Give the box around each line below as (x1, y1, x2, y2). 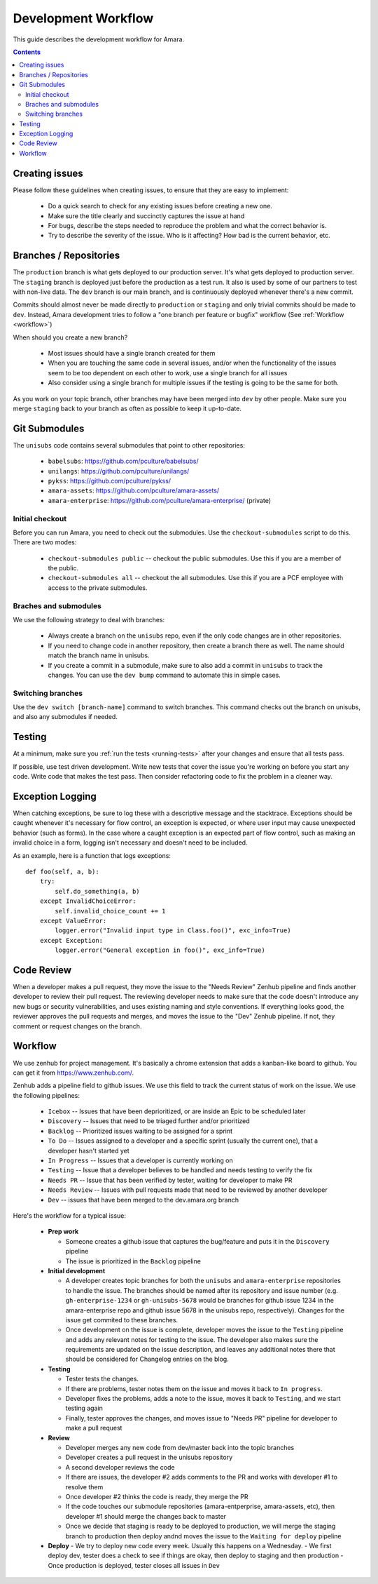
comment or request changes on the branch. (13, 1021, 142, 1031)
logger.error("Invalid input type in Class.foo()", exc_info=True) (55, 927, 291, 934)
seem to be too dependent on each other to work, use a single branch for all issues (48, 368, 288, 377)
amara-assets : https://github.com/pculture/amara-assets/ (48, 486, 220, 495)
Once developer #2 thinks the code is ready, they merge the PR (65, 1492, 248, 1501)
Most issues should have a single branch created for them (48, 349, 216, 357)
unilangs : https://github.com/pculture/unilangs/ (48, 467, 190, 475)
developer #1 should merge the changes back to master (65, 1512, 227, 1520)
